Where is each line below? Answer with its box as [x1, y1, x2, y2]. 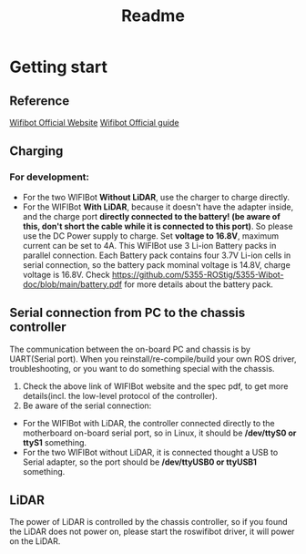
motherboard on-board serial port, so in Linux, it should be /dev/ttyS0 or [22, 427, 297, 438]
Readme [121, 5, 185, 26]
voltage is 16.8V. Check [22, 269, 111, 280]
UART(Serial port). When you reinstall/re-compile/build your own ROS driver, [9, 353, 297, 364]
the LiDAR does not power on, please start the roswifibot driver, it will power [9, 526, 295, 538]
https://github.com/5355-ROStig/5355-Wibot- [112, 269, 284, 280]
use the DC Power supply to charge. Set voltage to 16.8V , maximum [22, 230, 280, 241]
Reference [9, 93, 70, 108]
